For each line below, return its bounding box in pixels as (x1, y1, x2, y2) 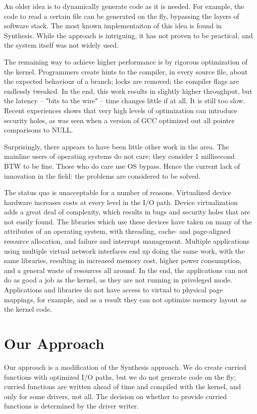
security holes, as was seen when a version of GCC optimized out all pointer (4, 115, 235, 125)
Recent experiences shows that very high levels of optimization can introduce (4, 105, 238, 115)
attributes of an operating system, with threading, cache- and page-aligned (4, 226, 231, 236)
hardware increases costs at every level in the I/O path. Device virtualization (4, 197, 238, 207)
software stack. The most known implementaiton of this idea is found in (4, 20, 222, 31)
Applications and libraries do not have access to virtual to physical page (4, 284, 223, 295)
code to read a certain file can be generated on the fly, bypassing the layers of (4, 10, 239, 21)
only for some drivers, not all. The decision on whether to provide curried (4, 391, 227, 401)
